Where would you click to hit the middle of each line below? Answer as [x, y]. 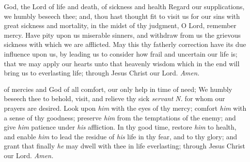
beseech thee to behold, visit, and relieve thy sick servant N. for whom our [115, 98]
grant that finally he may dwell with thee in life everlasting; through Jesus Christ [125, 146]
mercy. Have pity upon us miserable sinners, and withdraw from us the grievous [122, 35]
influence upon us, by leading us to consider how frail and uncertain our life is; [121, 53]
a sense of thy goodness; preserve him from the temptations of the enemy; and [120, 117]
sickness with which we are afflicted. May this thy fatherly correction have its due [125, 44]
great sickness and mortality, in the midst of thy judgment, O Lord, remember [120, 25]
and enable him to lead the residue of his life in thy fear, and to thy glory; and [121, 136]
